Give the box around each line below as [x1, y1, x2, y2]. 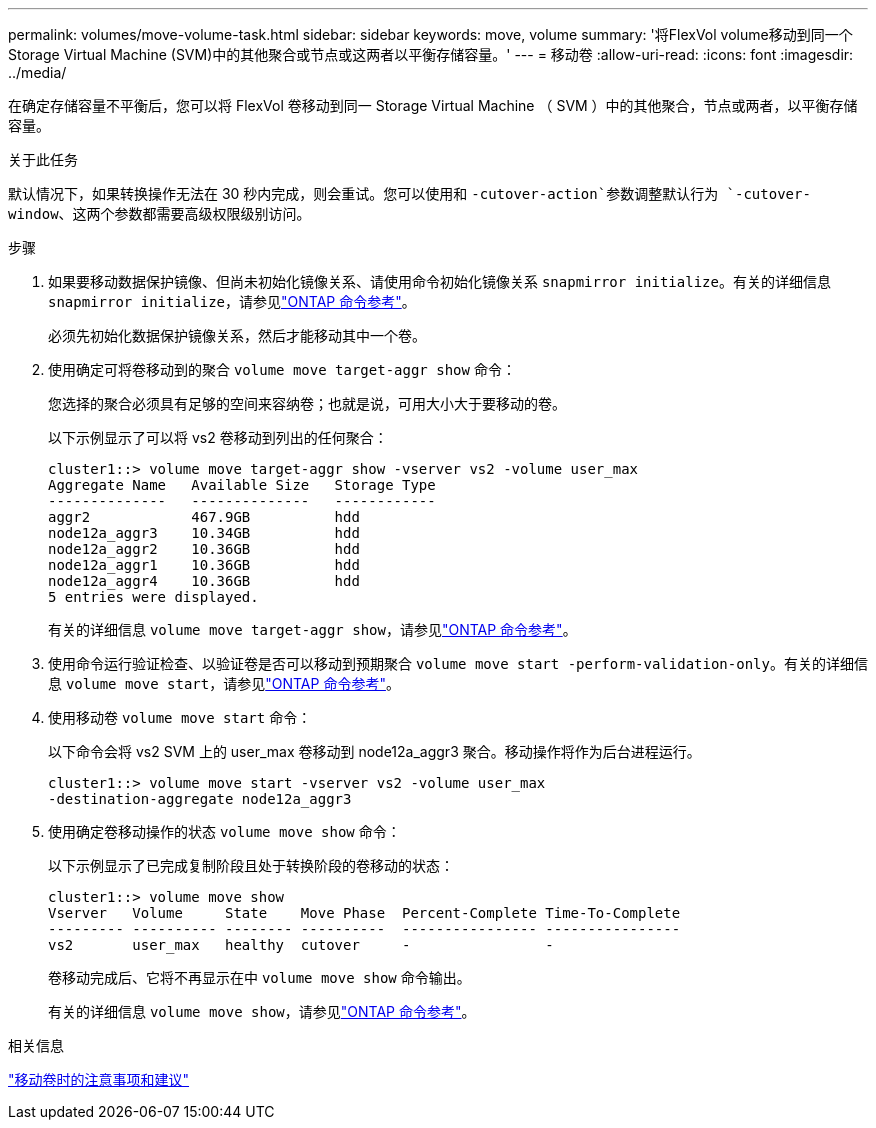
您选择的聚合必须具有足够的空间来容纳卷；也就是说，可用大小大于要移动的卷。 [48, 395, 566, 412]
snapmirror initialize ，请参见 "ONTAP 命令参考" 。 [48, 293, 416, 310]
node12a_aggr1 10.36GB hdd [48, 557, 360, 573]
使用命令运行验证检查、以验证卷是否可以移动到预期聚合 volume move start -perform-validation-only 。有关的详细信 [48, 655, 868, 672]
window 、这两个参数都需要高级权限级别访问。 [8, 205, 311, 222]
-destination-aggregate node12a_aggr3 [48, 791, 352, 807]
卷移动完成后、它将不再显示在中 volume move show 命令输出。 [48, 969, 471, 986]
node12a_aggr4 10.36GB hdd [48, 573, 360, 589]
